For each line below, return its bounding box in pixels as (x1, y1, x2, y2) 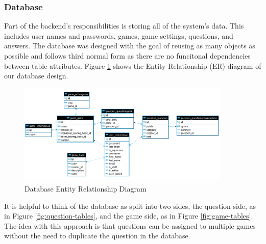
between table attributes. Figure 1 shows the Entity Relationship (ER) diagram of (4, 60, 261, 71)
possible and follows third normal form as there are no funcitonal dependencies (4, 50, 251, 61)
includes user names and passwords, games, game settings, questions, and (4, 30, 233, 41)
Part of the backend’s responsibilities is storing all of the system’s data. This (4, 20, 244, 31)
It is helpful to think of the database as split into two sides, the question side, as (4, 200, 256, 211)
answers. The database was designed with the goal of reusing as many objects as (4, 40, 255, 51)
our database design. (4, 70, 68, 81)
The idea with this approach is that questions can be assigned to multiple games (4, 220, 256, 231)
